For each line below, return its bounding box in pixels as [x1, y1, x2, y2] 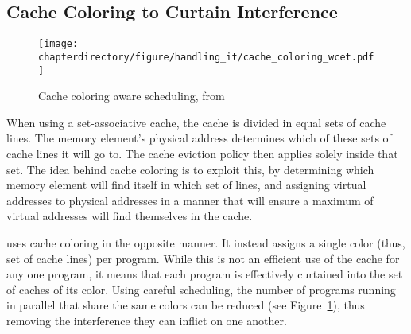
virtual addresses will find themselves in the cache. [6, 208, 253, 224]
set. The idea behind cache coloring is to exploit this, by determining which [6, 161, 374, 177]
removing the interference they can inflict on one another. [6, 312, 287, 328]
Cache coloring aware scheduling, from [38, 87, 225, 104]
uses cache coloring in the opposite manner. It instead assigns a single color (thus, [6, 234, 405, 250]
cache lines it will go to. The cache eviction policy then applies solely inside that [6, 145, 398, 161]
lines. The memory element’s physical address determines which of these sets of [6, 130, 392, 146]
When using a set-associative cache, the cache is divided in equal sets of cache [6, 114, 386, 130]
